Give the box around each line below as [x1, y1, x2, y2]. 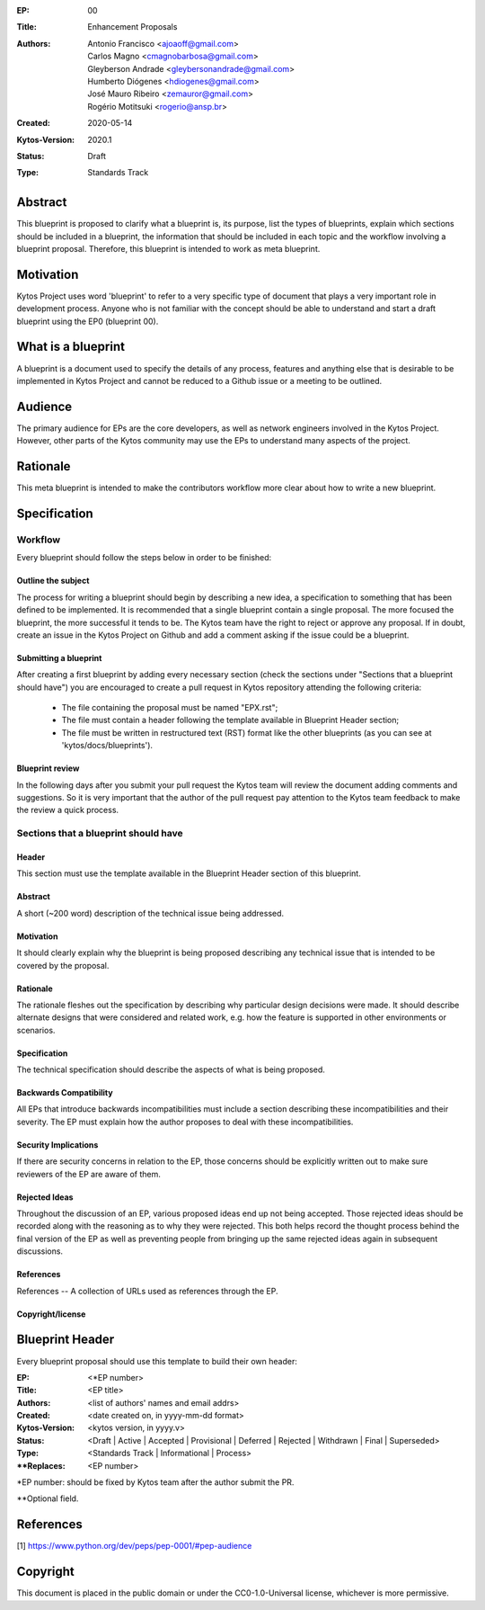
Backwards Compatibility [16, 1087, 113, 1098]
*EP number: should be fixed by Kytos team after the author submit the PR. [16, 1477, 295, 1488]
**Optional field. [16, 1493, 79, 1504]
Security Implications [16, 1139, 99, 1150]
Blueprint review [16, 763, 80, 774]
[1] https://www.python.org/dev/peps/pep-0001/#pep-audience [16, 1541, 252, 1552]
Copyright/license [16, 1309, 86, 1319]
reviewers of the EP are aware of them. [16, 1168, 161, 1179]
